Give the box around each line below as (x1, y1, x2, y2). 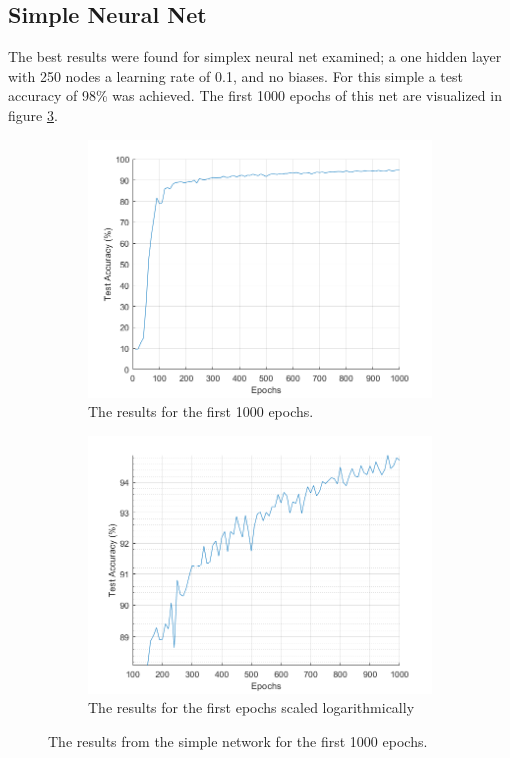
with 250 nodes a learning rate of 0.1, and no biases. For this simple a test (8, 65, 463, 86)
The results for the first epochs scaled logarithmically (88, 697, 415, 718)
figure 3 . (8, 104, 58, 125)
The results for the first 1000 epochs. (88, 401, 314, 422)
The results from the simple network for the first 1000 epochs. (48, 730, 428, 751)
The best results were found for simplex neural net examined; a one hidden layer (8, 46, 502, 67)
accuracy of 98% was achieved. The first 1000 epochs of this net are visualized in (8, 85, 502, 106)
